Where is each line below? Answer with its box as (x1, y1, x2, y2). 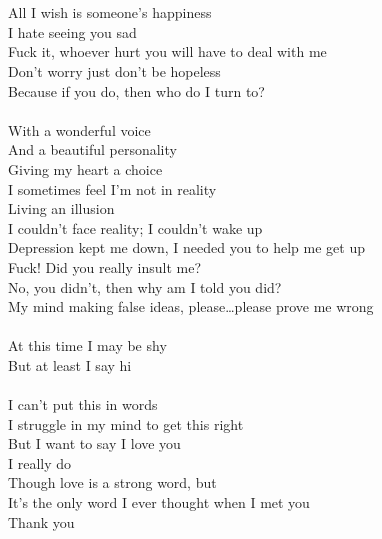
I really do (8, 452, 72, 473)
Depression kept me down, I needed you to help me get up (8, 237, 365, 258)
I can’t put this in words (8, 394, 158, 415)
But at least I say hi (8, 354, 132, 375)
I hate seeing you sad (8, 21, 137, 42)
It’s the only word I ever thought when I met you (8, 492, 310, 513)
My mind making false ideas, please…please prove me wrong (8, 296, 374, 317)
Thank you (8, 511, 75, 532)
